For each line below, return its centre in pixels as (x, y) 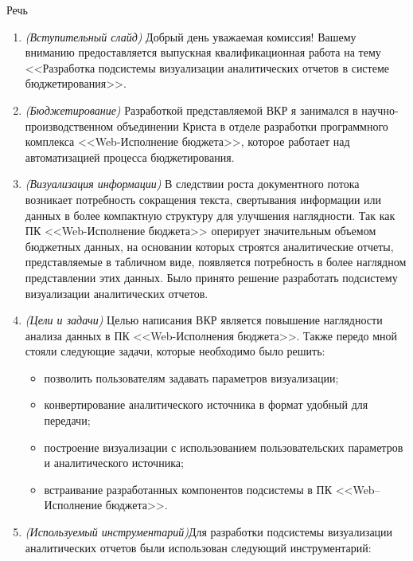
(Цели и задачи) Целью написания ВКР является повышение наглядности (204, 320)
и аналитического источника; (114, 463)
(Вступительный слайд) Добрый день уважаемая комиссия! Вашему (191, 36)
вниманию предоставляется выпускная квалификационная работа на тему (203, 52)
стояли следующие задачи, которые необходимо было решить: (175, 351)
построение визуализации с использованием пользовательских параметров (224, 447)
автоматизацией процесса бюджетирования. (130, 157)
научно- (380, 110)
